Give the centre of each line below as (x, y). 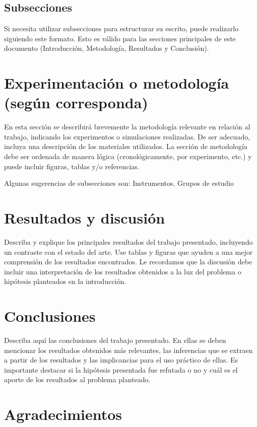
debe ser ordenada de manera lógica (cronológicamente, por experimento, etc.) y (128, 156)
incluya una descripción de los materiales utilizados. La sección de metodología (126, 146)
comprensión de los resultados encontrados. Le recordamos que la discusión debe (128, 262)
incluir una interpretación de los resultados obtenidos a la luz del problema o (123, 271)
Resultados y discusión (85, 218)
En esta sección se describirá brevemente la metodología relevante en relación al (127, 127)
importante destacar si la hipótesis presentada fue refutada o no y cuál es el (121, 369)
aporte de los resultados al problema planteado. (77, 379)
